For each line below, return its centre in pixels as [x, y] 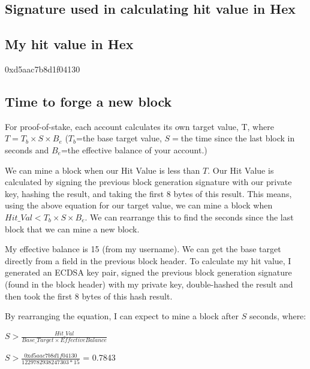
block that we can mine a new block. [72, 229]
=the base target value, [119, 138]
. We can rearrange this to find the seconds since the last [189, 217]
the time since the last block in [238, 138]
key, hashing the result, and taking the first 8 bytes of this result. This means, [148, 193]
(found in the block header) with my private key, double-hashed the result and [149, 284]
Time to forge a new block [88, 101]
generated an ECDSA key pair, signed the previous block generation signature [148, 272]
